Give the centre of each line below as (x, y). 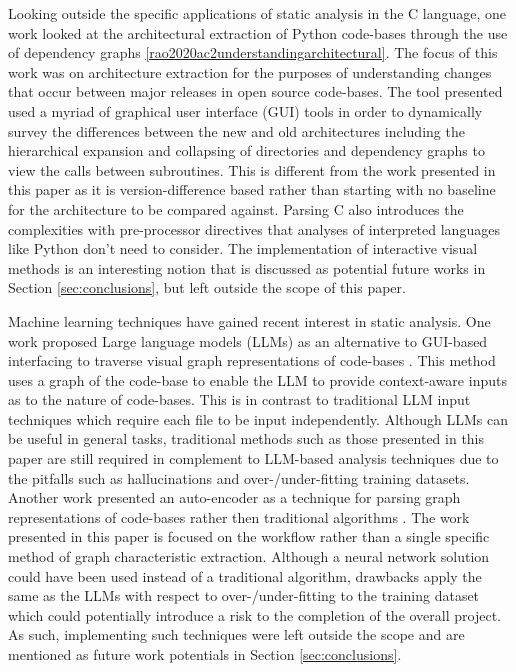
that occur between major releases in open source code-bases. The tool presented (255, 91)
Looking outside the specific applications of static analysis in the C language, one (257, 13)
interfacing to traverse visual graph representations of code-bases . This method (252, 360)
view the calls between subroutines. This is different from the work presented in (252, 169)
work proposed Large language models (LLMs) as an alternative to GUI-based (248, 340)
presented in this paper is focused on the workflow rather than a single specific (249, 536)
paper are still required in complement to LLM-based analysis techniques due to (253, 458)
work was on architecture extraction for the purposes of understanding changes (250, 71)
